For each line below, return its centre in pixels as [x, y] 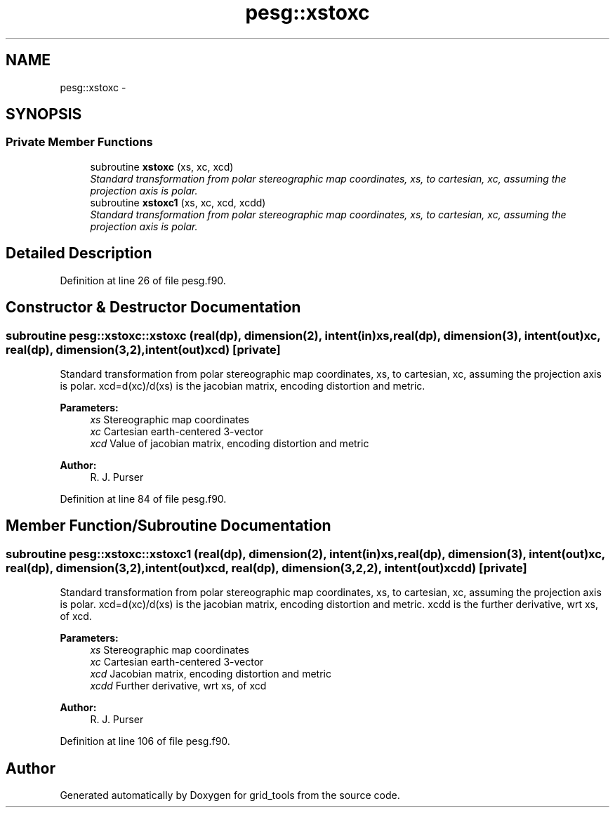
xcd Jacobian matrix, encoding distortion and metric [211, 674]
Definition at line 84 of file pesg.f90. [143, 498]
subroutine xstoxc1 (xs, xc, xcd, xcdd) [178, 202]
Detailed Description [79, 253]
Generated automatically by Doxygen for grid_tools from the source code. [230, 795]
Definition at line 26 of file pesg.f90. [143, 280]
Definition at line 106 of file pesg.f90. [145, 741]
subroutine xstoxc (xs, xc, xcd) [162, 166]
